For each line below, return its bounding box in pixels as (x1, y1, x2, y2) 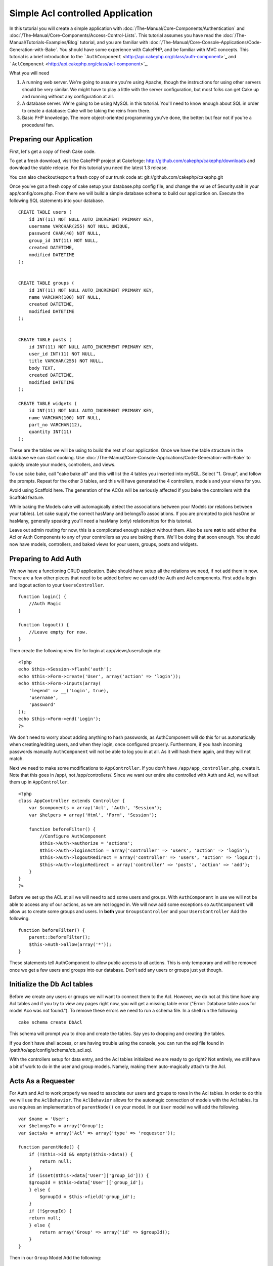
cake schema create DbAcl (18, 1019, 83, 1025)
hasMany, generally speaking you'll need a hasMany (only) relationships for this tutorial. (9, 518, 193, 524)
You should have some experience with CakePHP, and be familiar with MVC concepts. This (59, 46, 249, 53)
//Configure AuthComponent (39, 834, 107, 839)
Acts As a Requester (9, 1077, 75, 1085)
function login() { (18, 594, 67, 600)
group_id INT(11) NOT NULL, (28, 238, 99, 243)
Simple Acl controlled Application (9, 8, 153, 19)
